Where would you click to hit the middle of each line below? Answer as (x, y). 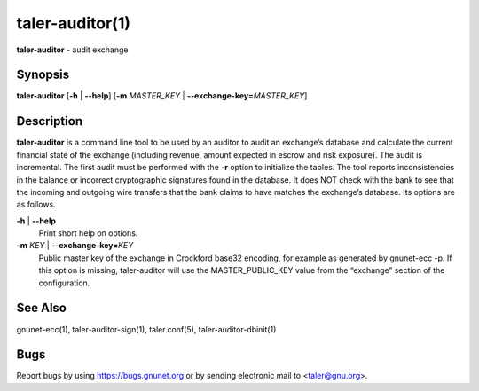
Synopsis (43, 75)
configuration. (64, 283)
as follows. (36, 205)
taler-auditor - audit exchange (72, 50)
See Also (41, 308)
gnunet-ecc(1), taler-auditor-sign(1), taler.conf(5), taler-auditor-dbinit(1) (146, 329)
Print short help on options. (88, 233)
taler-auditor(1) (74, 23)
